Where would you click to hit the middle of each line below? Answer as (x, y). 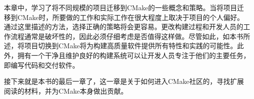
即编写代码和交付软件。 (42, 65)
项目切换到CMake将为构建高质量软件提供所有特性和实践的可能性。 (131, 46)
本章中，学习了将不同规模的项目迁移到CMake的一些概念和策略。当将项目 (121, 7)
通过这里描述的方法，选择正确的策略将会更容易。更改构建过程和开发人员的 (124, 27)
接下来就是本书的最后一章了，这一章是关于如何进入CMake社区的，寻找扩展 (124, 81)
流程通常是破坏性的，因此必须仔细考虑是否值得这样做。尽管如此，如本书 (127, 36)
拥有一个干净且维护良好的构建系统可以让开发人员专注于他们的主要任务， (134, 55)
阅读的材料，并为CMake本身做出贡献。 (66, 90)
